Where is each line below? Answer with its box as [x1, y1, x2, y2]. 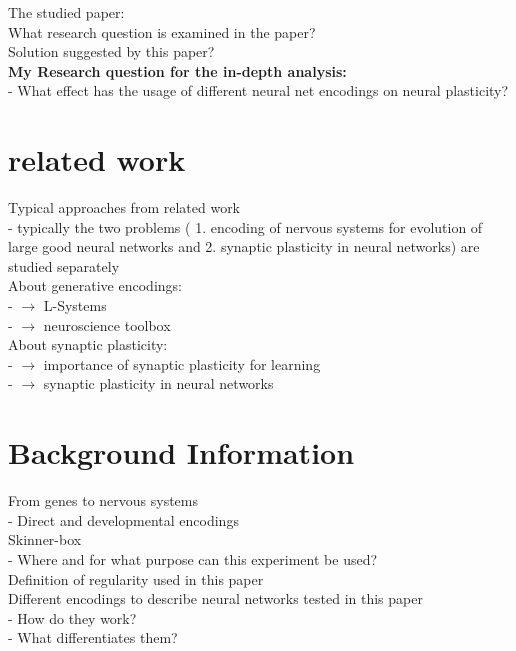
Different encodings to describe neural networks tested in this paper [8, 588, 423, 609]
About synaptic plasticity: [8, 334, 168, 355]
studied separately [8, 255, 120, 276]
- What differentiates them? [8, 627, 178, 648]
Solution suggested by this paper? [8, 41, 215, 62]
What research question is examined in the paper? [8, 21, 316, 42]
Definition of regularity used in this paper [8, 568, 264, 589]
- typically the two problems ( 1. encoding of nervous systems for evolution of [8, 216, 483, 237]
